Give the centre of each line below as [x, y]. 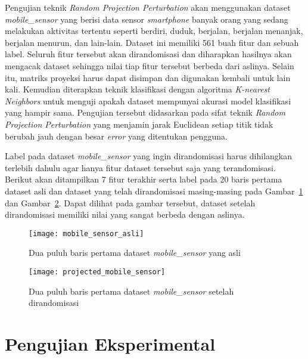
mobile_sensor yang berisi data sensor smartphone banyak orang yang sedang [147, 19]
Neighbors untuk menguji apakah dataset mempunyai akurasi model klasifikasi [148, 100]
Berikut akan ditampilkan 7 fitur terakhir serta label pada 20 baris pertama [144, 179]
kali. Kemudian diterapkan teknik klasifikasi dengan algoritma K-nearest [138, 89]
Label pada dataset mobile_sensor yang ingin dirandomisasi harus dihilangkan [149, 156]
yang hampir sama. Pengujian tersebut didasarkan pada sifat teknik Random [145, 112]
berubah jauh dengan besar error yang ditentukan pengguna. [116, 136]
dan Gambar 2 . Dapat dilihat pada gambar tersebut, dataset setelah [130, 202]
